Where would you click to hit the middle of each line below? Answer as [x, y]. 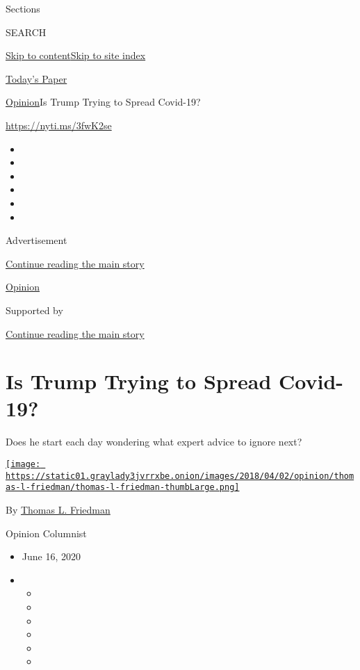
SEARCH [26, 32]
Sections [23, 8]
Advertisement [36, 240]
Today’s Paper [36, 78]
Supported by [34, 310]
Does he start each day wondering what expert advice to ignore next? [154, 442]
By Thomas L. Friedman [58, 509]
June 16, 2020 [51, 556]
